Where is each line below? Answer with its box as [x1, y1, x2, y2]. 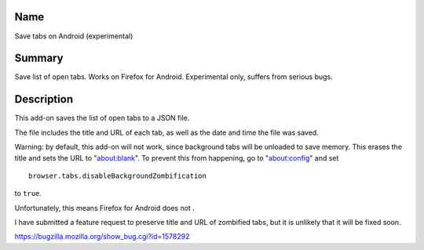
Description [14, 92, 74, 106]
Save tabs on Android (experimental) [14, 31, 133, 41]
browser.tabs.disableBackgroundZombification [28, 171, 207, 180]
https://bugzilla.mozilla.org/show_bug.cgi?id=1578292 [14, 232, 190, 241]
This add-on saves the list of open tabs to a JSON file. [14, 114, 190, 123]
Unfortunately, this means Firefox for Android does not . [14, 203, 196, 212]
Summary [14, 52, 64, 65]
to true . [14, 189, 42, 198]
